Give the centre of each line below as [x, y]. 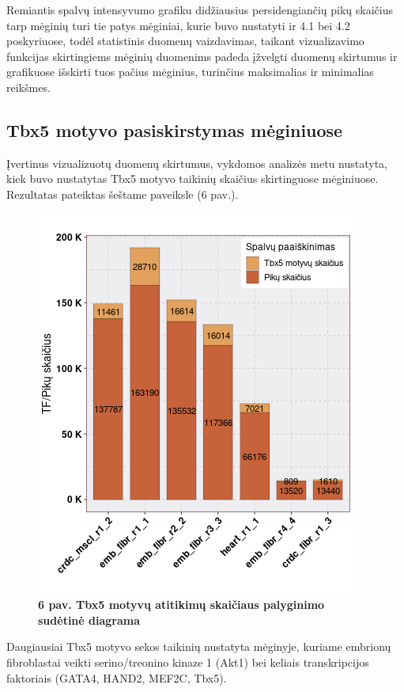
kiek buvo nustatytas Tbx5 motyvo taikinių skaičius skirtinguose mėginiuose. [193, 179]
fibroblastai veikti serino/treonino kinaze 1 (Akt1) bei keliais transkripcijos [188, 662]
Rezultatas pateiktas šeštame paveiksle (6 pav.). [123, 194]
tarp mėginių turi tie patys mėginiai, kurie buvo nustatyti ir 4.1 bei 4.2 [178, 25]
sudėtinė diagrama [89, 620]
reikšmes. [28, 87]
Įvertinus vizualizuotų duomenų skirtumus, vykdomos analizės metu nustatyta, [197, 163]
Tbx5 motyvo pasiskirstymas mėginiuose [175, 129]
